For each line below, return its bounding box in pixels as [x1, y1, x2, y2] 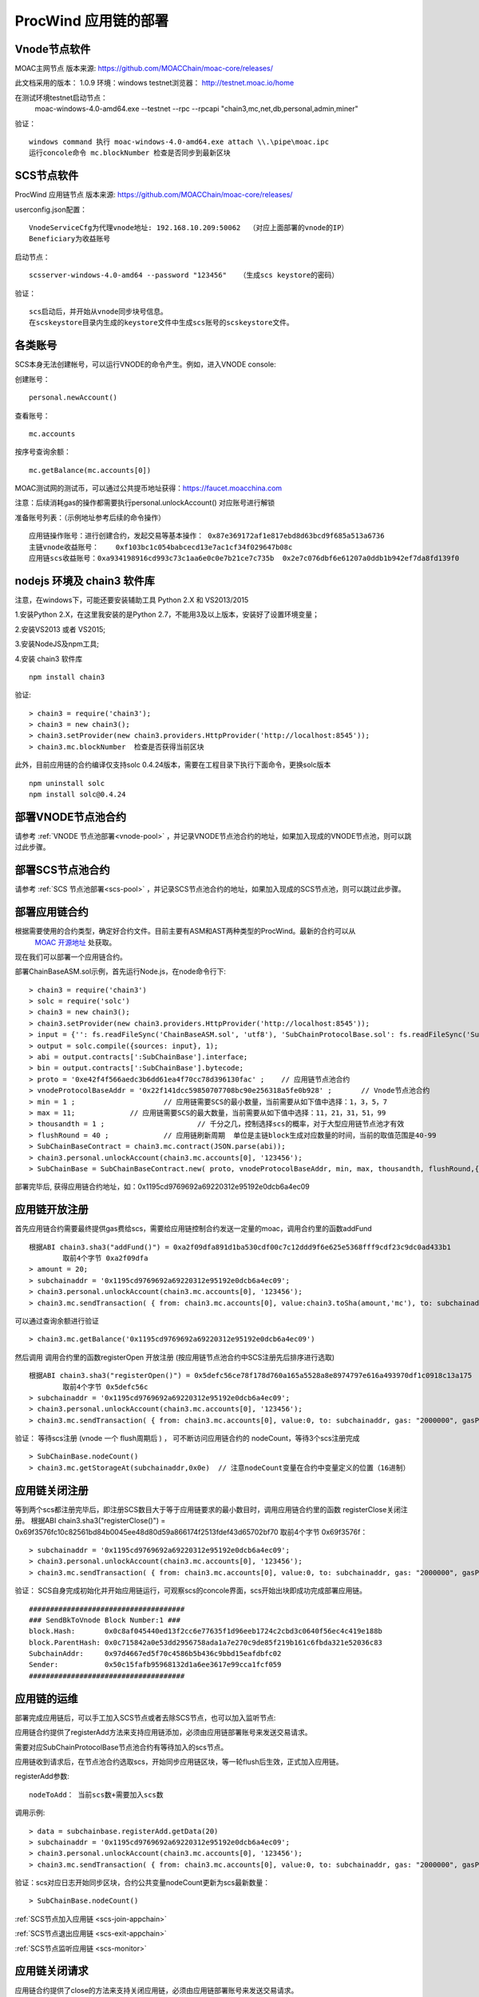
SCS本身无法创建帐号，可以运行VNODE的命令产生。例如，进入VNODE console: [14, 359, 277, 369]
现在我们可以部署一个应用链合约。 [14, 951, 127, 962]
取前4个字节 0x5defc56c [62, 1382, 148, 1392]
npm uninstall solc [29, 779, 105, 788]
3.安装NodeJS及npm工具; [14, 639, 100, 649]
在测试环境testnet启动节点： [14, 93, 108, 102]
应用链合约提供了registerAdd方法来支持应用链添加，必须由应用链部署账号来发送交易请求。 [14, 1728, 312, 1737]
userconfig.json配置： [14, 204, 88, 214]
